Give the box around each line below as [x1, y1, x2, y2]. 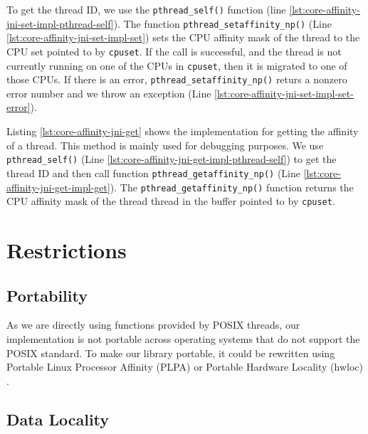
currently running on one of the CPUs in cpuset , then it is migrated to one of [6, 58, 347, 73]
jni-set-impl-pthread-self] [6, 16, 114, 31]
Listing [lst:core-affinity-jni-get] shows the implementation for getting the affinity [6, 124, 359, 139]
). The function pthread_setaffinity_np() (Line [113, 16, 332, 31]
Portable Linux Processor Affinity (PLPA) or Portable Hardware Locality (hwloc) [6, 359, 363, 374]
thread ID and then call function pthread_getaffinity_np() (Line [6, 165, 300, 180]
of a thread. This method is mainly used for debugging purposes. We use [6, 137, 324, 152]
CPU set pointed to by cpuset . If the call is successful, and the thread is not [6, 43, 342, 58]
